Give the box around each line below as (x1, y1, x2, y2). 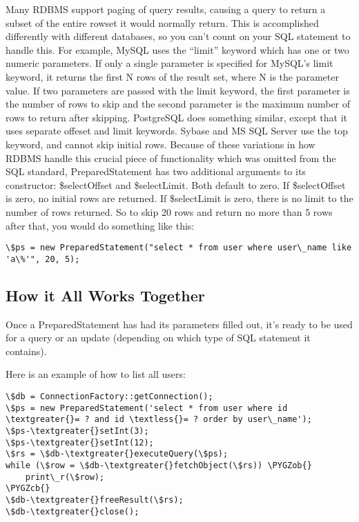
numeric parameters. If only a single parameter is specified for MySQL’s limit (6, 56, 333, 70)
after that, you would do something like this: (6, 218, 195, 232)
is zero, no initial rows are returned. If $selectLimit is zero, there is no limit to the (6, 191, 353, 205)
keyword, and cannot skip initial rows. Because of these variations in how (6, 137, 316, 151)
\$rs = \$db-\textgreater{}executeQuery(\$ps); (6, 449, 229, 459)
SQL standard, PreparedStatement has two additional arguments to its (6, 164, 306, 179)
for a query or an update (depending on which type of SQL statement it (6, 330, 311, 345)
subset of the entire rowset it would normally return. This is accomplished (6, 15, 319, 30)
